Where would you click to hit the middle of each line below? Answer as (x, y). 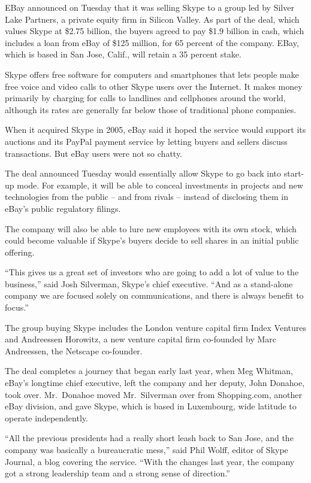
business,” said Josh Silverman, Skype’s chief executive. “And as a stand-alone (149, 283)
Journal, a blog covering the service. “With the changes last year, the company (150, 461)
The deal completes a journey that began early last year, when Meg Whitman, (149, 371)
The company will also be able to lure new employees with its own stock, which (151, 228)
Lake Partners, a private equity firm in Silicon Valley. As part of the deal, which (152, 19)
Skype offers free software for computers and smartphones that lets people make (152, 74)
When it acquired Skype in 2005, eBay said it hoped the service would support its (155, 130)
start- (294, 173)
